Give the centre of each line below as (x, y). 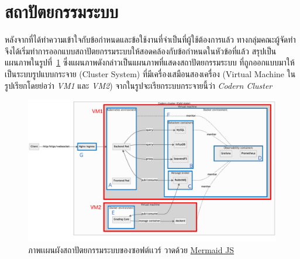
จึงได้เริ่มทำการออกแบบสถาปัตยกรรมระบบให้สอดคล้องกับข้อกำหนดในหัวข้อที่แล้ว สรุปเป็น (141, 51)
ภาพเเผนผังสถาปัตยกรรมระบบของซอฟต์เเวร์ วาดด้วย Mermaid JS (131, 250)
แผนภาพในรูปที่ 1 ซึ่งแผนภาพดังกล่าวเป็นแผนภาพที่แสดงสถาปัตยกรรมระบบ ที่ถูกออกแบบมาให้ (150, 62)
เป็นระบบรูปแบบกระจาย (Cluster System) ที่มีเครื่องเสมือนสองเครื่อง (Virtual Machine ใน (150, 73)
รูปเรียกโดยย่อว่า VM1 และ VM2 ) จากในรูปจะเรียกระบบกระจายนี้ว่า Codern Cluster (139, 85)
